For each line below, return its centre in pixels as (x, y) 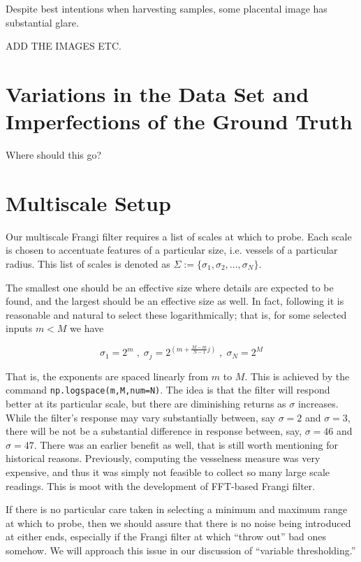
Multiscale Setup (88, 202)
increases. (318, 404)
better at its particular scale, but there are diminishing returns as (146, 404)
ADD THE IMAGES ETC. (64, 46)
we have (87, 328)
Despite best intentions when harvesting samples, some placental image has (167, 8)
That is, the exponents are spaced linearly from (107, 376)
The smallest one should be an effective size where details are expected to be (170, 287)
